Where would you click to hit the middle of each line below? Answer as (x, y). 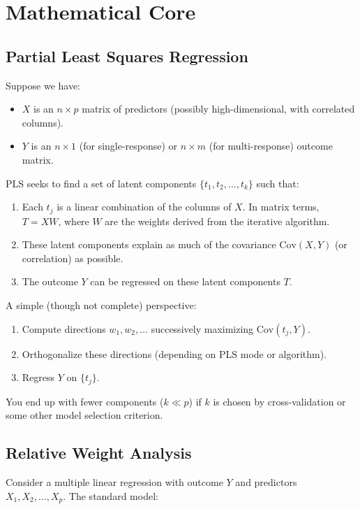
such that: (278, 183)
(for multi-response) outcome (271, 146)
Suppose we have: (43, 85)
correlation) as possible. (73, 258)
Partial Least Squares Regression (127, 56)
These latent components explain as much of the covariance (149, 244)
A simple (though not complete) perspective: (101, 304)
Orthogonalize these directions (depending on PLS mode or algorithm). (174, 353)
